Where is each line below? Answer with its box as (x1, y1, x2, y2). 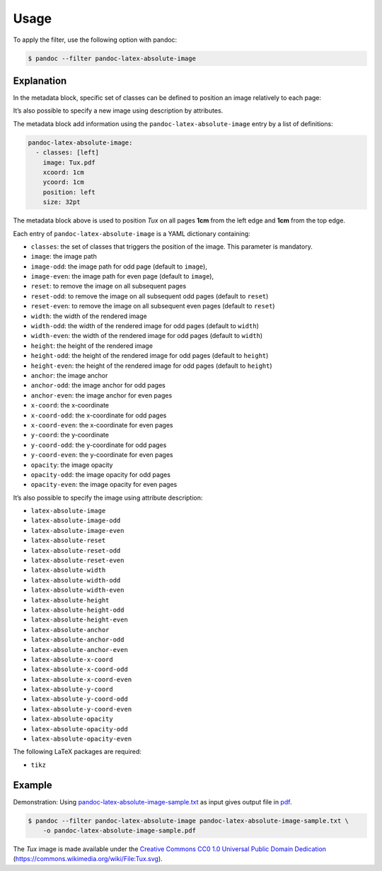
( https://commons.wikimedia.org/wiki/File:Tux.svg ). (13, 855, 163, 863)
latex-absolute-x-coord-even (30, 675, 132, 683)
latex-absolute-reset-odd (30, 546, 121, 554)
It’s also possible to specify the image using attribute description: (13, 493, 203, 502)
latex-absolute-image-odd (30, 517, 121, 524)
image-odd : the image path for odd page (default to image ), (30, 262, 208, 271)
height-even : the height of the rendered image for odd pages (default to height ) (30, 361, 272, 370)
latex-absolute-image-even (30, 527, 125, 534)
